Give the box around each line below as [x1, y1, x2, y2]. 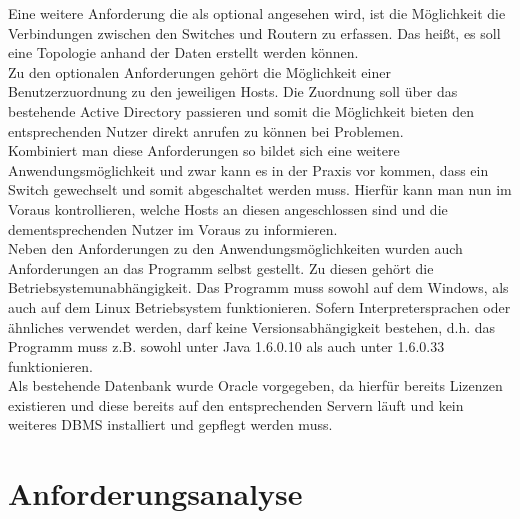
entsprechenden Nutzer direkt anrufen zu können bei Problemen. [8, 120, 404, 141]
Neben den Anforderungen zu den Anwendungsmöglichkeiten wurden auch [8, 238, 463, 259]
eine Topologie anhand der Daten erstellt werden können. [8, 42, 359, 63]
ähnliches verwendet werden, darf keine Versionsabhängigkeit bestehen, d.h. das [8, 316, 496, 337]
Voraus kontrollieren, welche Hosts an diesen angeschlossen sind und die [8, 198, 448, 219]
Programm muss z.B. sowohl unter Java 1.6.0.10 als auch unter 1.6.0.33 [8, 336, 445, 357]
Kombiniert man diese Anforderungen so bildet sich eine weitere [8, 140, 400, 161]
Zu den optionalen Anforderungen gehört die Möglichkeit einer [8, 61, 391, 82]
